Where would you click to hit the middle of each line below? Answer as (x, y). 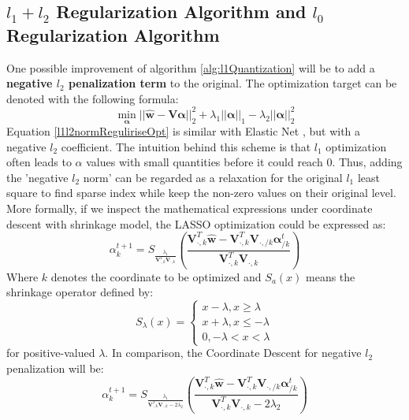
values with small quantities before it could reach (204, 162)
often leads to (39, 162)
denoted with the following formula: (93, 98)
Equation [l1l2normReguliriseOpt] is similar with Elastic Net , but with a (184, 131)
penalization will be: (55, 368)
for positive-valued (51, 353)
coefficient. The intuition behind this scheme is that (186, 146)
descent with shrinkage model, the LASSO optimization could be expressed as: (196, 223)
